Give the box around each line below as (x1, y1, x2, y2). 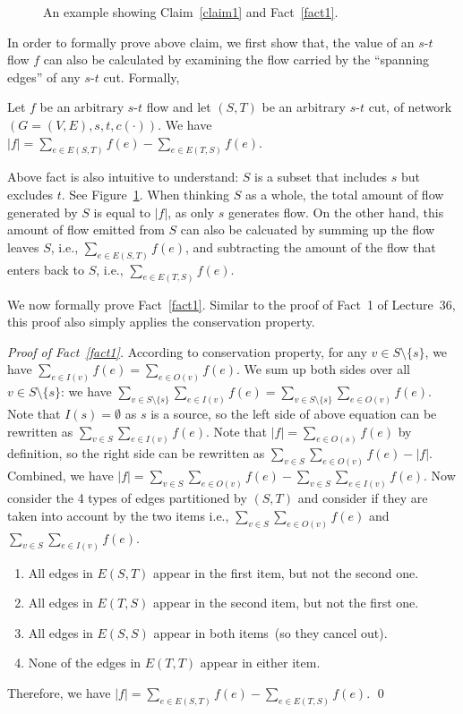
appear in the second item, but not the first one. (152, 593, 419, 612)
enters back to (7, 259, 85, 278)
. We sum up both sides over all (236, 360, 410, 378)
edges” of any (7, 67, 81, 86)
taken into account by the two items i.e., (7, 506, 229, 524)
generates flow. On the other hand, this (228, 202, 444, 221)
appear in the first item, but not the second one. (152, 563, 419, 582)
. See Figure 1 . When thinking (61, 185, 230, 204)
